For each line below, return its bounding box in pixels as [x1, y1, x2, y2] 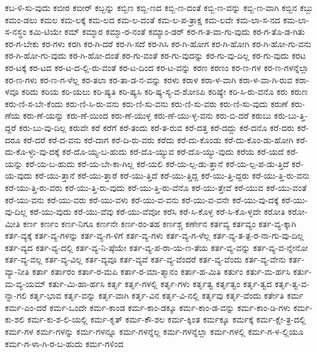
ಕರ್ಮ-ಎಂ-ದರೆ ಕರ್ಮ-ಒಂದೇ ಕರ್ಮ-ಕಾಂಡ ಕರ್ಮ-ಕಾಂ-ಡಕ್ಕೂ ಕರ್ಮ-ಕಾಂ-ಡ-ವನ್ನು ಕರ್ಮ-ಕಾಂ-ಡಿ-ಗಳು [5, 301, 291, 313]
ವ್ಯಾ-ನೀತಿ [5, 265, 29, 278]
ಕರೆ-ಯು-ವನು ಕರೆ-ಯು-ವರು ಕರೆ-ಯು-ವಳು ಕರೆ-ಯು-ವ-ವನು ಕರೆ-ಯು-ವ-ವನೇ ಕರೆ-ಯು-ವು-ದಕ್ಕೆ [5, 193, 279, 206]
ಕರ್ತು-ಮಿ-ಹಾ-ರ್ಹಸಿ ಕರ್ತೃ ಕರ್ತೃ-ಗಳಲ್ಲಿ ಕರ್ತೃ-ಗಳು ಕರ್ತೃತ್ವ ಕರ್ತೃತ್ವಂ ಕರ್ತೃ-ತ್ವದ [48, 277, 272, 290]
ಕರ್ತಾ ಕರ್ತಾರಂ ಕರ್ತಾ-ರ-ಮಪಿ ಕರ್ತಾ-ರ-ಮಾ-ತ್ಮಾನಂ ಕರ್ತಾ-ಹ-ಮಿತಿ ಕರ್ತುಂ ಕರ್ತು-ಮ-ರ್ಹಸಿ [32, 265, 291, 278]
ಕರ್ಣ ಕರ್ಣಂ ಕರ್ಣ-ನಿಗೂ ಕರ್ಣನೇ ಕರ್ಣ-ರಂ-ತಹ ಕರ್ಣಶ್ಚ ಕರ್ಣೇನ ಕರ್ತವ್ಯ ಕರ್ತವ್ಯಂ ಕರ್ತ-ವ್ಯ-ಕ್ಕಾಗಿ [23, 217, 296, 230]
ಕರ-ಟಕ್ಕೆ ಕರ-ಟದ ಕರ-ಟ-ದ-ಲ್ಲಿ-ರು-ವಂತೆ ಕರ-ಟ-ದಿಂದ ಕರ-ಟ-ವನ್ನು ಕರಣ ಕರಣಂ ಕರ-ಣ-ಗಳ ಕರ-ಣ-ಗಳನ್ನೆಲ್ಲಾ [5, 61, 309, 73]
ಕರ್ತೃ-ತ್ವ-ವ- [274, 277, 310, 290]
